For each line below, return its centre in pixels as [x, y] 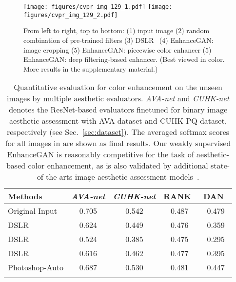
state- [220, 166]
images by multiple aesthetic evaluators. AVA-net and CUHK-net [118, 98]
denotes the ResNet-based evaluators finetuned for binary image [118, 110]
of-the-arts [55, 177]
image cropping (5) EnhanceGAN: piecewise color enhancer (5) [118, 49]
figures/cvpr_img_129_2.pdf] [71, 15]
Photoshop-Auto [36, 267]
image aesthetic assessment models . [137, 177]
